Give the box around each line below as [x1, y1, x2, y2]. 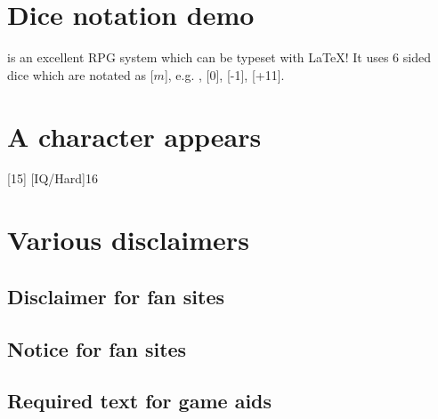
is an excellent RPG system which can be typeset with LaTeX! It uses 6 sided [7, 48, 431, 67]
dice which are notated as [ [7, 65, 154, 84]
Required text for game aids [7, 387, 272, 415]
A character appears [7, 117, 262, 154]
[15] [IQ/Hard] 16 [7, 169, 98, 188]
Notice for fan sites [7, 334, 187, 362]
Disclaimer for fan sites [7, 282, 225, 310]
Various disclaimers [7, 222, 249, 258]
